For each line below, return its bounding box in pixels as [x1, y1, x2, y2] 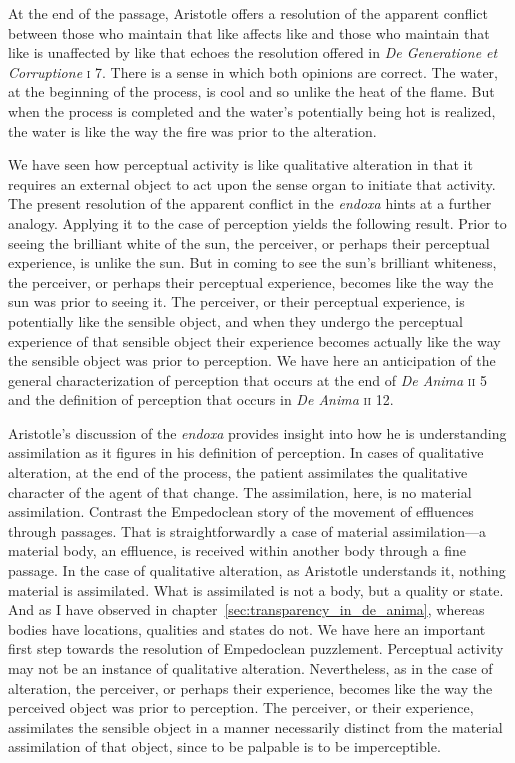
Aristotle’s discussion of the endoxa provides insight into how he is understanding [8, 422, 507, 443]
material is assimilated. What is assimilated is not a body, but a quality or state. [8, 579, 504, 600]
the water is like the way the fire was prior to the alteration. [8, 120, 377, 141]
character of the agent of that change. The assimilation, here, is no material [8, 481, 472, 502]
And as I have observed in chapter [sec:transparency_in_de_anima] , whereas [8, 599, 485, 620]
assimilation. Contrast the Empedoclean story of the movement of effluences [8, 501, 474, 522]
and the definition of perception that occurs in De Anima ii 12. [8, 389, 394, 410]
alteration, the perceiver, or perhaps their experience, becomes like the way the [8, 677, 493, 698]
